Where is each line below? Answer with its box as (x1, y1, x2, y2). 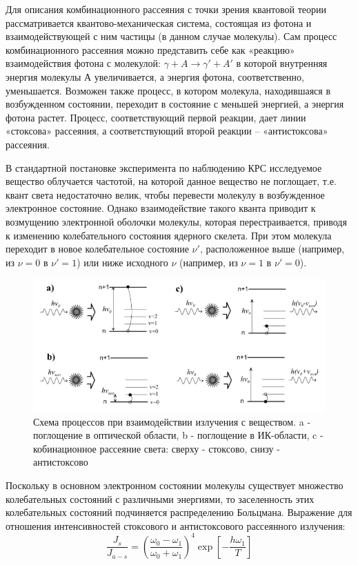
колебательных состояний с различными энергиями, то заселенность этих (6, 491, 315, 506)
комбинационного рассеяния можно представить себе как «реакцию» (6, 42, 295, 57)
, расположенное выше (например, (199, 241, 345, 256)
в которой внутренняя (236, 56, 328, 70)
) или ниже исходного (77, 255, 168, 269)
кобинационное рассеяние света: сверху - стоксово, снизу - (33, 441, 280, 455)
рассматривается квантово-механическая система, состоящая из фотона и (6, 15, 312, 30)
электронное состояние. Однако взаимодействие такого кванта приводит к (6, 201, 316, 215)
